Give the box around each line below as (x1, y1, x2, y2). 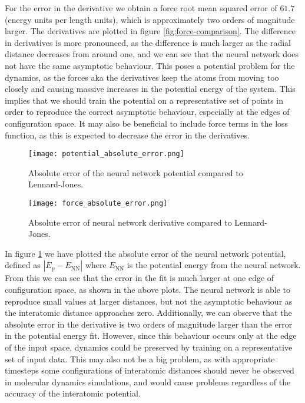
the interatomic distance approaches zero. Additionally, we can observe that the (5, 306, 292, 319)
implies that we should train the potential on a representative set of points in (5, 94, 284, 106)
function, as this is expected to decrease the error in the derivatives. (5, 128, 250, 141)
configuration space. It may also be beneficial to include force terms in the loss (5, 117, 289, 129)
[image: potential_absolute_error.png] (28, 150, 184, 158)
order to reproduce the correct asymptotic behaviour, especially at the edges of (5, 105, 290, 118)
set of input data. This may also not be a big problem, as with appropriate (5, 352, 275, 365)
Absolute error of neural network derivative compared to (28, 216, 232, 228)
